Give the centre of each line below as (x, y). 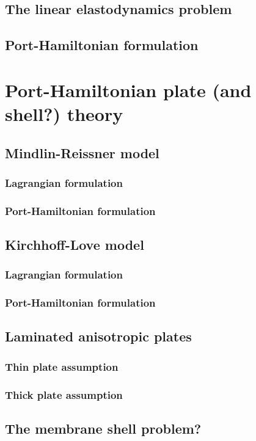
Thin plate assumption (62, 366)
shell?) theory (64, 113)
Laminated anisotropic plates (98, 336)
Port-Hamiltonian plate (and (128, 89)
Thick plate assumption (64, 394)
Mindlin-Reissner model (82, 152)
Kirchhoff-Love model (75, 244)
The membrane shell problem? (103, 428)
